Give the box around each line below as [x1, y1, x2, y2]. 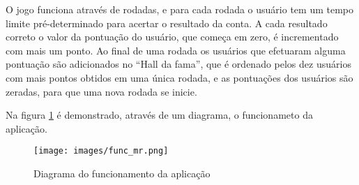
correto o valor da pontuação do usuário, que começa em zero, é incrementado [6, 29, 339, 44]
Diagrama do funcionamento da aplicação [33, 166, 211, 180]
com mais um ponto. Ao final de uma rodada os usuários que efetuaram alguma [6, 43, 346, 57]
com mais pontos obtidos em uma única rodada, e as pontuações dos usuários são [6, 70, 353, 84]
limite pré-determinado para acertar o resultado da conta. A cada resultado [6, 15, 328, 30]
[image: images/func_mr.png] [33, 146, 169, 156]
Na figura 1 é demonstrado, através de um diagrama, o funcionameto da [6, 108, 313, 122]
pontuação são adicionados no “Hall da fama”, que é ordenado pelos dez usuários [6, 57, 351, 71]
